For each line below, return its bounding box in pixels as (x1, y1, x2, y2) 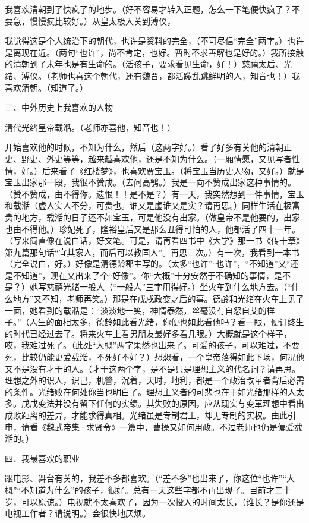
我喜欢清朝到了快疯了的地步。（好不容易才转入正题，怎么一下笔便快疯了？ (5, 3, 292, 15)
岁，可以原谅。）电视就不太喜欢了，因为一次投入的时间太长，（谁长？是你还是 (5, 495, 304, 508)
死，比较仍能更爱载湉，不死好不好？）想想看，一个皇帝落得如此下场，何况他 (5, 351, 304, 363)
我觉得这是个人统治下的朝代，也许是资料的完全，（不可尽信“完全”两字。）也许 (5, 34, 304, 47)
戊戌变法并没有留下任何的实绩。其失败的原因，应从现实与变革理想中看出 (21, 397, 304, 409)
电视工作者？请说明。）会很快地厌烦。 (5, 507, 150, 519)
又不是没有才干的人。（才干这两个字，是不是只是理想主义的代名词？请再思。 (5, 362, 300, 374)
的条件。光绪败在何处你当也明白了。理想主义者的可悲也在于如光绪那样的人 (5, 385, 296, 398)
